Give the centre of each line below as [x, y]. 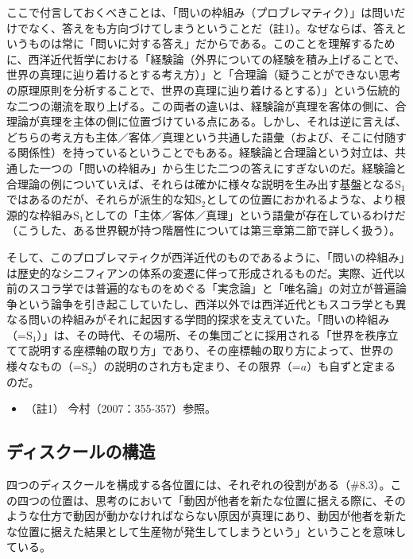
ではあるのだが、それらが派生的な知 [101, 199]
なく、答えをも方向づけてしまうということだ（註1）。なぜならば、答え [212, 27]
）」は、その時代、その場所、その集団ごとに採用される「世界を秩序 [212, 334]
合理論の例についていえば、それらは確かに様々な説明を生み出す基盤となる [201, 183]
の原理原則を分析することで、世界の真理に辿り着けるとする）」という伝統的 [203, 89]
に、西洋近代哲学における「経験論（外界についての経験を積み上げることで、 [206, 58]
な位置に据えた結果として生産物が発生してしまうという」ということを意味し [206, 531]
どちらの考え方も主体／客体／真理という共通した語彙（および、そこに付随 [201, 136]
